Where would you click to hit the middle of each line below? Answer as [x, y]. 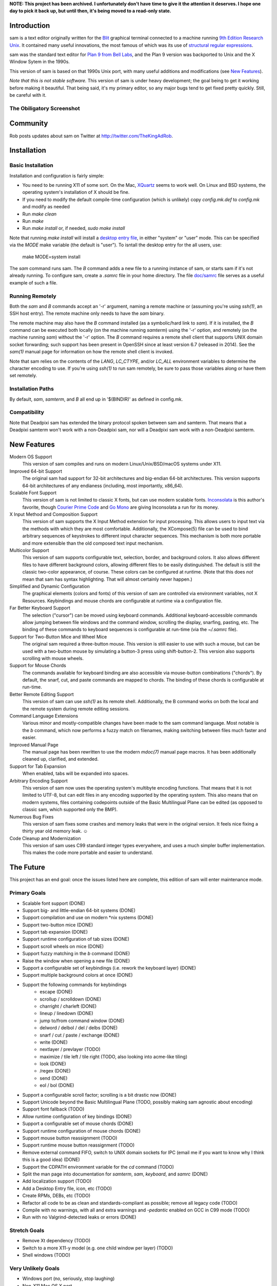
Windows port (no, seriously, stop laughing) [68, 1279]
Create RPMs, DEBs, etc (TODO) [56, 1195]
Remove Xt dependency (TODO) [56, 1241]
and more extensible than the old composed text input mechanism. [93, 543]
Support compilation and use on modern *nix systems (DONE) [88, 918]
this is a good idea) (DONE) [51, 1159]
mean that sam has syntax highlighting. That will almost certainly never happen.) [107, 579]
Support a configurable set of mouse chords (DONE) [78, 1123]
